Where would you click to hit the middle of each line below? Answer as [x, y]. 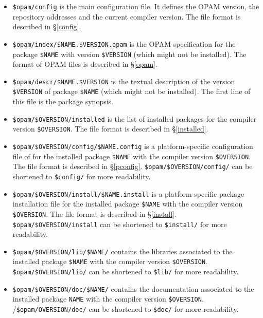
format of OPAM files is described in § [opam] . [85, 64]
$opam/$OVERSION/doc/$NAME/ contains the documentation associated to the [133, 288]
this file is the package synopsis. [63, 101]
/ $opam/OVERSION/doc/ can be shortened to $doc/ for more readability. [126, 309]
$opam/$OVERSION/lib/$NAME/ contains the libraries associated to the [122, 251]
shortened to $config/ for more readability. [82, 176]
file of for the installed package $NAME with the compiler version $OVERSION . [131, 156]
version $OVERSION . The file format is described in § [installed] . [110, 129]
